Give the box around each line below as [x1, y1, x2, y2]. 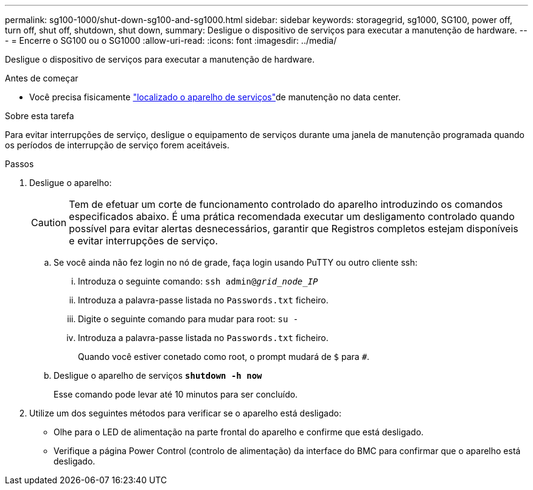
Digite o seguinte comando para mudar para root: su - [78, 314, 299, 324]
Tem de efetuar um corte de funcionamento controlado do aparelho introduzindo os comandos [69, 198, 503, 210]
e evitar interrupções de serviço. [69, 235, 218, 247]
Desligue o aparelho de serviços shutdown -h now [54, 370, 262, 381]
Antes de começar [5, 73, 78, 83]
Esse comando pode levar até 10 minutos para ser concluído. [54, 389, 298, 399]
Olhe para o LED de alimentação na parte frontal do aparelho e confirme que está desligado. [54, 427, 424, 437]
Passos [5, 159, 34, 169]
